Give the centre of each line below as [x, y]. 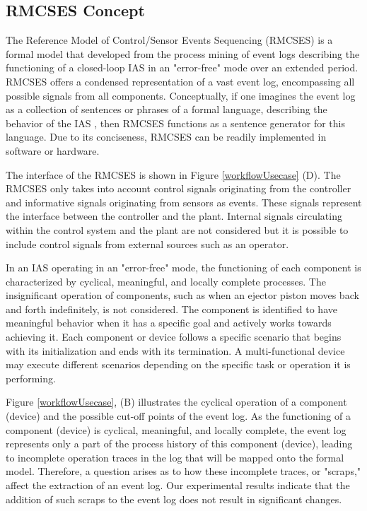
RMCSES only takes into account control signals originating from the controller [179, 188]
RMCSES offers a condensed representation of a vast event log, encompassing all [180, 81]
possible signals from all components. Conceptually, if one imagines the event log [181, 95]
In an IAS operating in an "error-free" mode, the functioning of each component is [183, 268]
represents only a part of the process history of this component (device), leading [179, 444]
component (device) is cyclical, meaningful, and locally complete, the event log [176, 429]
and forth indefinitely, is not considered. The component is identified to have [171, 309]
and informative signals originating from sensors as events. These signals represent [184, 202]
